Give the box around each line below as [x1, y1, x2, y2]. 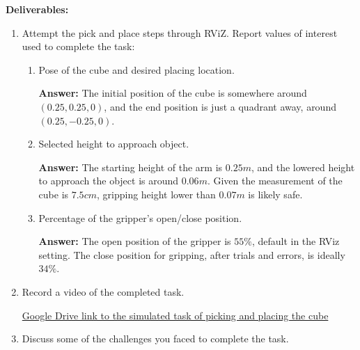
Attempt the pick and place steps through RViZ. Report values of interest [22, 25, 338, 40]
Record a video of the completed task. [22, 284, 185, 299]
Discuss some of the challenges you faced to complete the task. [22, 331, 289, 346]
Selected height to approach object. [38, 136, 189, 151]
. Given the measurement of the [207, 173, 343, 188]
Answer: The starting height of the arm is [38, 159, 223, 174]
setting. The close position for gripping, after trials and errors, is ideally [38, 247, 345, 262]
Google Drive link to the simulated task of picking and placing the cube [22, 308, 329, 322]
